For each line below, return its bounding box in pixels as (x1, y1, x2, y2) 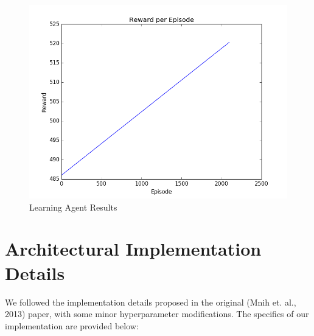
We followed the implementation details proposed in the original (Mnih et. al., (5, 295, 296, 308)
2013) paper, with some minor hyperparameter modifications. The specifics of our (5, 307, 309, 320)
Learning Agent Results (29, 200, 117, 213)
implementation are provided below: (5, 319, 139, 332)
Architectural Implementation (5, 236, 262, 261)
